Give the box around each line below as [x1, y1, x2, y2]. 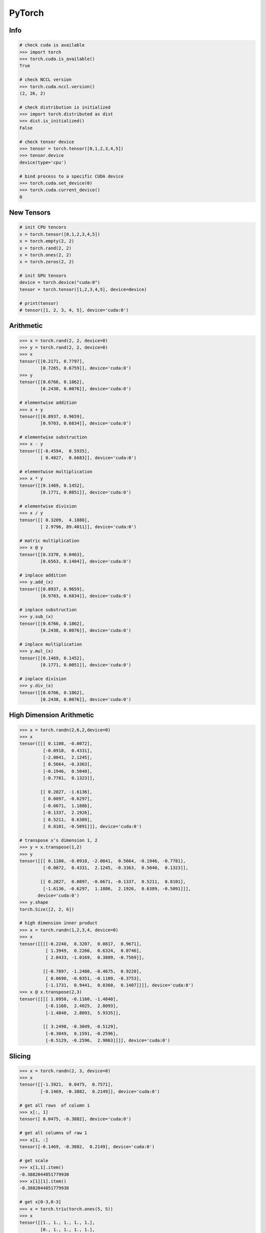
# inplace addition [19, 572, 66, 578]
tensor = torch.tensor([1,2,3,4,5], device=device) [19, 287, 147, 292]
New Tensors [9, 209, 51, 217]
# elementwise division [19, 504, 77, 509]
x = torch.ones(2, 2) [19, 252, 72, 257]
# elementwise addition [19, 400, 77, 405]
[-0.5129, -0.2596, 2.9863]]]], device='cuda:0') [45, 1038, 170, 1043]
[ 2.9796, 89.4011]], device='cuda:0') [40, 524, 136, 530]
